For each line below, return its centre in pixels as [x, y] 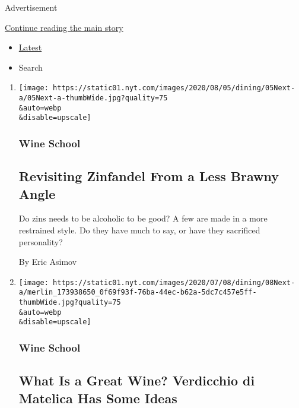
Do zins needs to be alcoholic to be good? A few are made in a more [143, 218]
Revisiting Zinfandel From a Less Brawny [149, 176]
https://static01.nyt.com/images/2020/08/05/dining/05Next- [174, 88]
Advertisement [31, 7]
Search [31, 67]
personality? [41, 241]
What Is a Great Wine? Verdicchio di [137, 380]
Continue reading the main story [64, 27]
